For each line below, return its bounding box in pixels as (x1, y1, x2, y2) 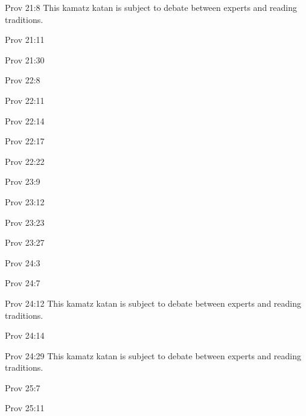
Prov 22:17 (5, 135, 45, 147)
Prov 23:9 (5, 175, 40, 188)
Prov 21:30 (5, 53, 45, 66)
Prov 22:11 (5, 94, 45, 106)
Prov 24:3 (5, 256, 40, 269)
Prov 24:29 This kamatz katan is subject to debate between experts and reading (5, 349, 301, 362)
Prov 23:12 (5, 195, 45, 208)
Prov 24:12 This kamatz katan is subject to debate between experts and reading (5, 296, 301, 309)
